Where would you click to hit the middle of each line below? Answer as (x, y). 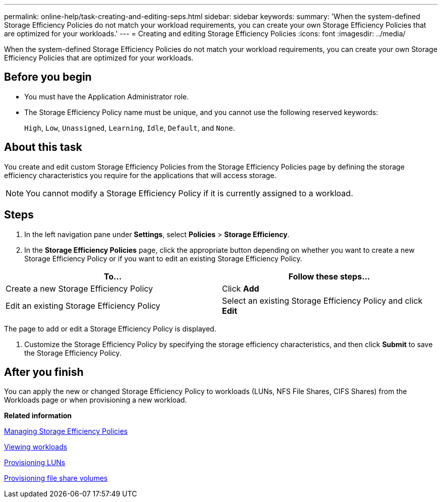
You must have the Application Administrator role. (106, 96)
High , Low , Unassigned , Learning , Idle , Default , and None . (130, 128)
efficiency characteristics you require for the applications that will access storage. (140, 175)
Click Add (241, 288)
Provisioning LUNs (35, 463)
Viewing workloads (36, 447)
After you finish (44, 372)
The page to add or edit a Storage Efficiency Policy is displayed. (110, 328)
